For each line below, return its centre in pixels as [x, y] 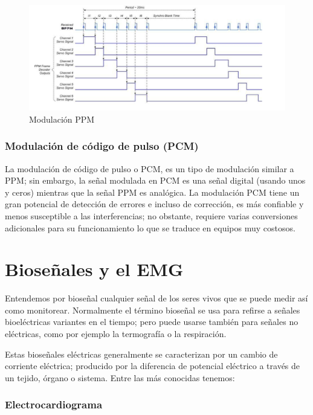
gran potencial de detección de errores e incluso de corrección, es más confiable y [154, 204]
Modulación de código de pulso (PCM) [102, 146]
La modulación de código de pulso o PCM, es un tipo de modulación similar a [150, 168]
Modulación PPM [62, 119]
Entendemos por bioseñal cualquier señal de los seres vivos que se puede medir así [156, 298]
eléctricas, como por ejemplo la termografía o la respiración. [116, 334]
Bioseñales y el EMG [94, 269]
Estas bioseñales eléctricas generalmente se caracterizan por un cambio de [141, 354]
